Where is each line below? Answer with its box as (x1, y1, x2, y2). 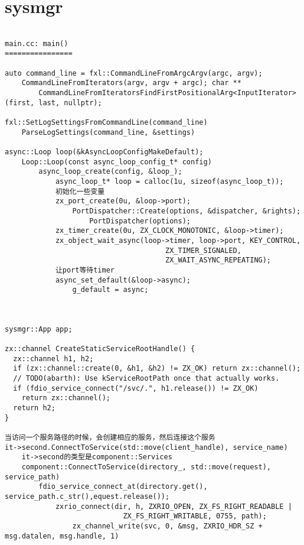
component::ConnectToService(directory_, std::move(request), (21, 463, 272, 471)
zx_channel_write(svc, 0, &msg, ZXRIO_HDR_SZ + (72, 521, 263, 530)
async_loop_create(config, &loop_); (38, 167, 182, 176)
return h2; (13, 404, 55, 413)
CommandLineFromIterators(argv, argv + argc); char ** (21, 79, 241, 87)
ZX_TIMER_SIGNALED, (165, 246, 241, 255)
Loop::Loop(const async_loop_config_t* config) (21, 157, 212, 166)
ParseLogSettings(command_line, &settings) (21, 128, 195, 137)
